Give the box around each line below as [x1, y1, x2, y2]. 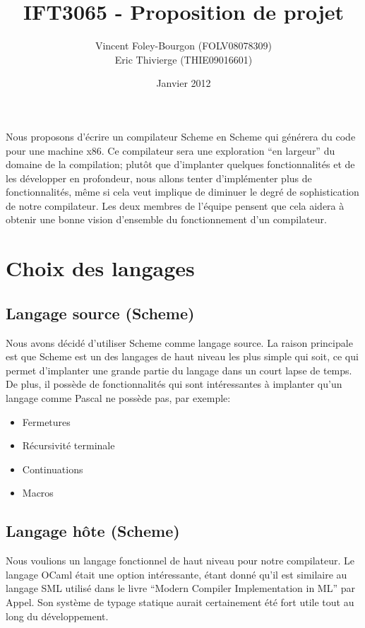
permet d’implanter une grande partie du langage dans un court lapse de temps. [6, 362, 352, 377]
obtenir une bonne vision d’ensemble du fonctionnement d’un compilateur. [6, 212, 327, 227]
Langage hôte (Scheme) [6, 520, 180, 542]
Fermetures [22, 414, 71, 429]
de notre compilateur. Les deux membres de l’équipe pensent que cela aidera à [6, 198, 345, 213]
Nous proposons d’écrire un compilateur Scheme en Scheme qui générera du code [6, 129, 356, 143]
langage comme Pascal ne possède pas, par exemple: [6, 391, 231, 405]
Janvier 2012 [156, 76, 211, 90]
